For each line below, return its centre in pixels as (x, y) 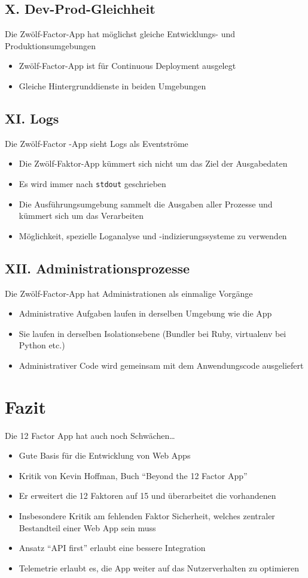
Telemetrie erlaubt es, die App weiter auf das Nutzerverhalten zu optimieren (159, 568)
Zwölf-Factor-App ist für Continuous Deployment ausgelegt (127, 66)
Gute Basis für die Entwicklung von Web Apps (105, 455)
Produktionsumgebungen (51, 45)
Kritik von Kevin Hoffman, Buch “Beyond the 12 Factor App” (133, 475)
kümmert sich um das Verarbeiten (81, 216)
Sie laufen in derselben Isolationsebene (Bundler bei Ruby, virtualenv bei (153, 333)
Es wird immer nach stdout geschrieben (92, 183)
